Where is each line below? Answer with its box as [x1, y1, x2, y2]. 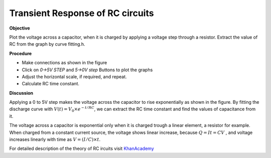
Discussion [9, 90, 34, 96]
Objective [9, 25, 30, 31]
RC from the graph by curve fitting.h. [9, 41, 85, 47]
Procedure [9, 50, 32, 56]
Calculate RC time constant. [22, 81, 80, 87]
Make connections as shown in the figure [22, 60, 107, 66]
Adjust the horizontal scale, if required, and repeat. [22, 73, 127, 80]
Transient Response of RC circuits [9, 8, 154, 19]
